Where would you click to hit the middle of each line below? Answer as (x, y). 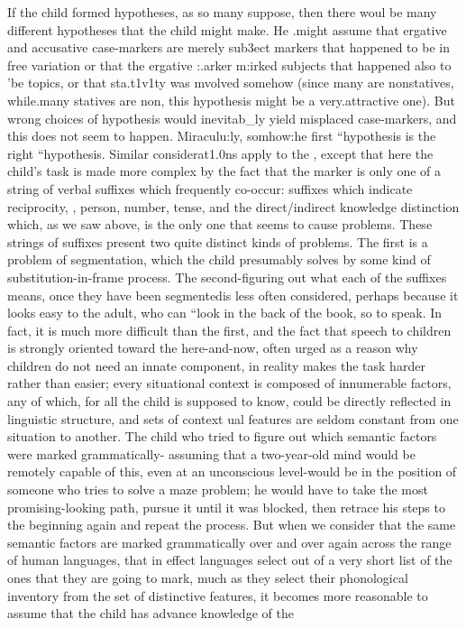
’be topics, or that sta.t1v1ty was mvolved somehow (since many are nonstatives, (231, 83)
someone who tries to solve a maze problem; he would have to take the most (218, 489)
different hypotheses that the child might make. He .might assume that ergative (227, 29)
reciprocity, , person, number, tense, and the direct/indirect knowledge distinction (233, 206)
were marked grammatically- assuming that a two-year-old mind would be (211, 453)
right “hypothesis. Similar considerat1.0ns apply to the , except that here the (220, 153)
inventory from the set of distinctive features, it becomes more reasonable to (218, 595)
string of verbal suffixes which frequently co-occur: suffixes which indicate (210, 188)
